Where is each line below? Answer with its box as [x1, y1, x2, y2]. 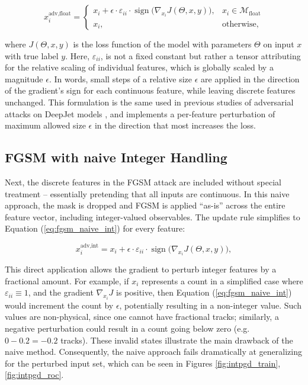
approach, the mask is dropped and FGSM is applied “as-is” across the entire [5, 199, 285, 211]
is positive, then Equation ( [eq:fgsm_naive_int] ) [116, 286, 292, 299]
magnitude [5, 72, 43, 85]
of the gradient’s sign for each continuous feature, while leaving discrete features [5, 84, 296, 97]
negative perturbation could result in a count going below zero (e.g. [5, 322, 250, 334]
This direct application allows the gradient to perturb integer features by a [5, 263, 277, 275]
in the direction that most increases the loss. [94, 119, 256, 131]
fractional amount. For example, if [5, 274, 129, 287]
